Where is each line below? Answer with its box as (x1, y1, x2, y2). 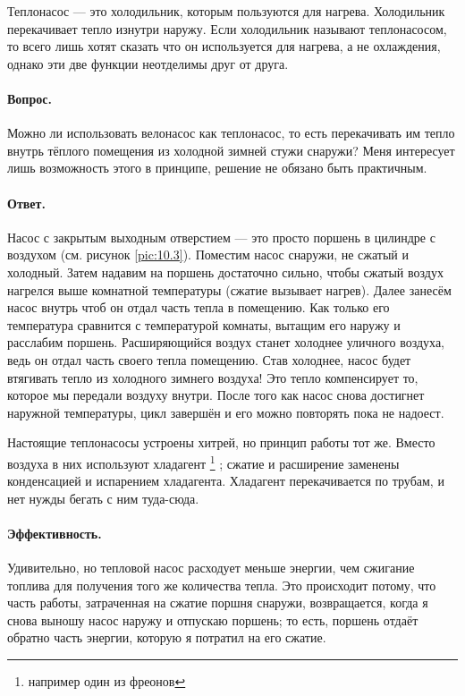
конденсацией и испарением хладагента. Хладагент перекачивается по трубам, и (7, 471, 444, 490)
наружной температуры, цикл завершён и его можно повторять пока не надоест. (7, 403, 444, 421)
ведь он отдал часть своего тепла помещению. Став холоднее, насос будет (7, 350, 411, 369)
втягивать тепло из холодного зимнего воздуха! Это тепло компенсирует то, (7, 368, 418, 386)
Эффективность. (7, 523, 102, 542)
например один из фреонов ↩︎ (28, 672, 186, 691)
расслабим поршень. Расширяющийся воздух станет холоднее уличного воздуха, (7, 333, 444, 352)
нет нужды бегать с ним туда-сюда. (7, 488, 199, 507)
